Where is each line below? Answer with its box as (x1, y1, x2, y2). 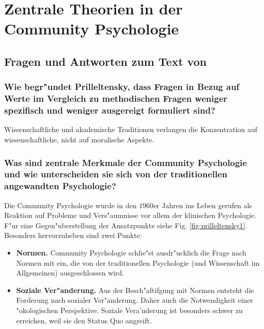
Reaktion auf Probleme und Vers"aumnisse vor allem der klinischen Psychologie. (4, 210, 256, 221)
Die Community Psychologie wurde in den (4, 199, 137, 210)
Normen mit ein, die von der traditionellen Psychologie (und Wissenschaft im (16, 257, 260, 268)
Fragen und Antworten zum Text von (4, 53, 207, 69)
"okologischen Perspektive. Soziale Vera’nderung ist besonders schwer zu (16, 305, 243, 315)
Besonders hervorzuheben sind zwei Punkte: (4, 230, 142, 241)
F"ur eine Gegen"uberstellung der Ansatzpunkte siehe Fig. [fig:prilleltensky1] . (4, 220, 248, 230)
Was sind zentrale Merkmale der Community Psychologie (4, 156, 247, 169)
